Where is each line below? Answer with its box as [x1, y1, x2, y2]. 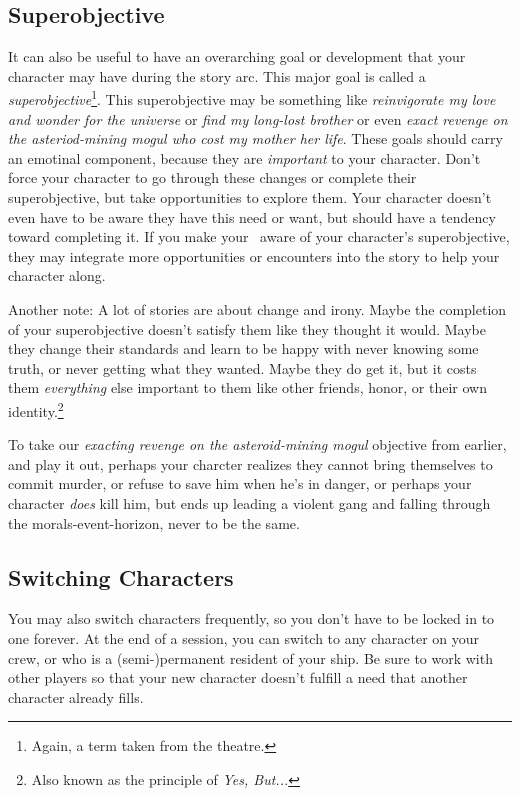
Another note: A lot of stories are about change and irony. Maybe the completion [8, 298, 507, 319]
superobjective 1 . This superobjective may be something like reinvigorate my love [8, 86, 496, 110]
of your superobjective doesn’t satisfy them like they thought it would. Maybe [8, 318, 486, 339]
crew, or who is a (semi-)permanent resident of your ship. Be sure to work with [8, 647, 493, 668]
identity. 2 [8, 397, 64, 421]
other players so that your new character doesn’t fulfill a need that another [8, 667, 468, 688]
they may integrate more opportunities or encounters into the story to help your [8, 245, 500, 266]
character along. [8, 265, 106, 286]
